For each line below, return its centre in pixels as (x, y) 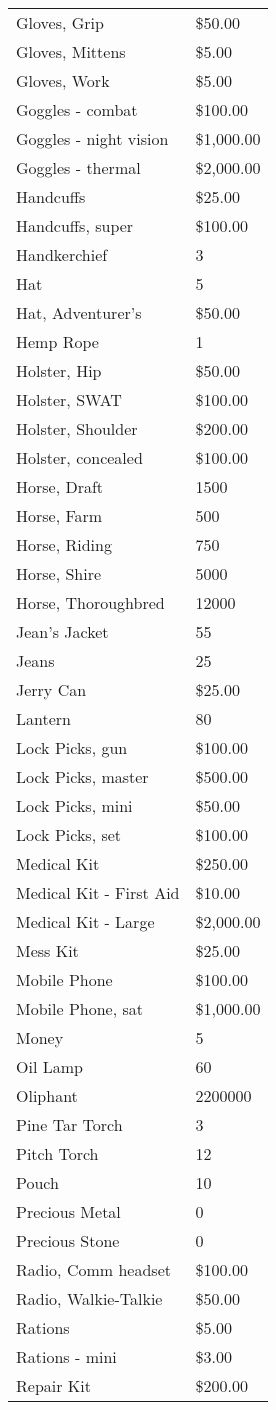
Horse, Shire (59, 573)
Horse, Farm (59, 515)
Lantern (43, 718)
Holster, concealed (79, 457)
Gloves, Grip (60, 22)
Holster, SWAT (69, 399)
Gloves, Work (63, 80)
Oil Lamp (49, 1066)
